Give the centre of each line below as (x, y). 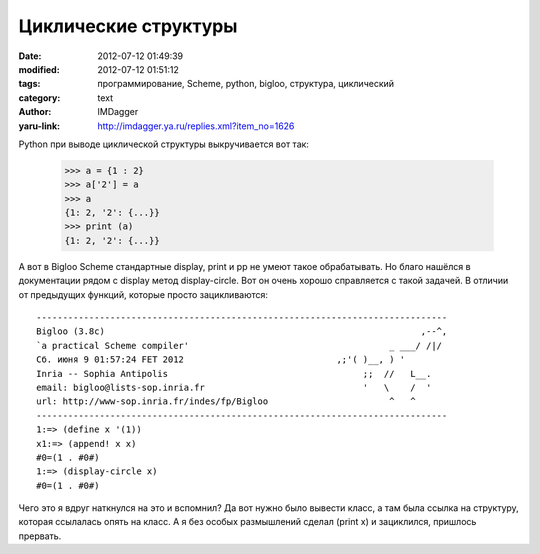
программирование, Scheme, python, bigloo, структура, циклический (246, 84)
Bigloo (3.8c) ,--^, (242, 331)
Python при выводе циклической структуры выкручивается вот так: (164, 144)
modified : (39, 69)
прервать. (40, 536)
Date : (30, 56)
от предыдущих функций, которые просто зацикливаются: (143, 294)
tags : (29, 84)
